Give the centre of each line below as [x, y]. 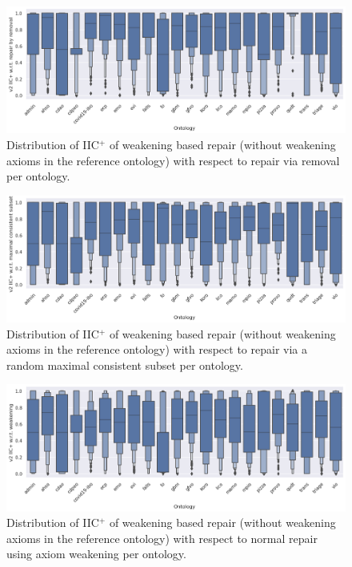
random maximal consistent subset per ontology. [125, 364]
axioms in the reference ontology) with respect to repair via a [157, 349]
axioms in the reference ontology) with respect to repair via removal [173, 160]
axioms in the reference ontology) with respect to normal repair [162, 538]
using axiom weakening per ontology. [96, 554]
